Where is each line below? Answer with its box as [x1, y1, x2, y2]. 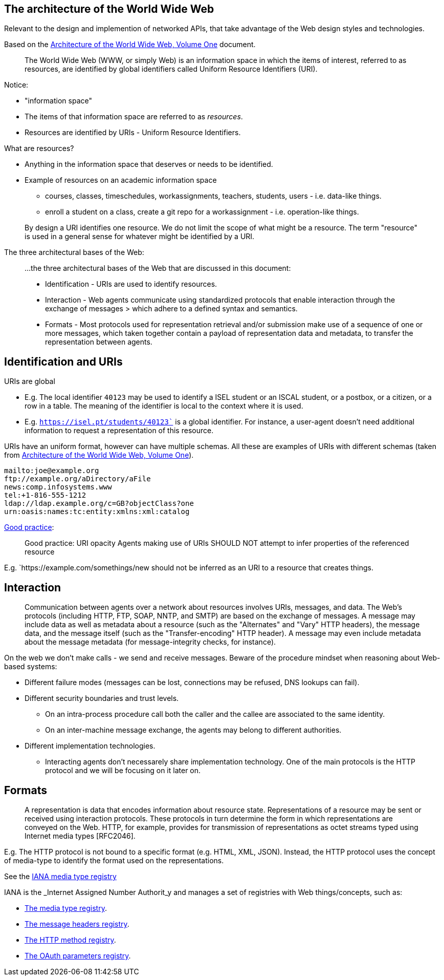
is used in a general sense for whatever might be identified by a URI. [25, 232, 255, 241]
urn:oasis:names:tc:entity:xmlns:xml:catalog [4, 507, 190, 516]
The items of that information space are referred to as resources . [25, 112, 243, 121]
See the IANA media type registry [4, 871, 117, 881]
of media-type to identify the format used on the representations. [4, 856, 224, 865]
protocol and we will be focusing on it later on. [45, 766, 201, 775]
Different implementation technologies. [25, 741, 156, 751]
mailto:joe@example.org [4, 466, 99, 475]
